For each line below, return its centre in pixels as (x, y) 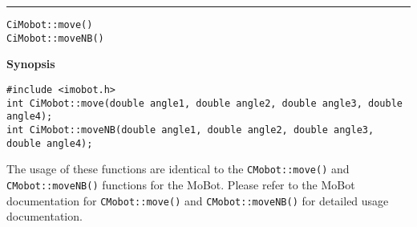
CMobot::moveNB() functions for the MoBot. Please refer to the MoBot (181, 184)
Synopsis (31, 64)
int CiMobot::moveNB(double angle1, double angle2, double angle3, (190, 130)
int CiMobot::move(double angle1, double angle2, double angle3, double (204, 103)
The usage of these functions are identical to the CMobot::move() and (178, 169)
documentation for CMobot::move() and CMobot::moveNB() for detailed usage (198, 200)
